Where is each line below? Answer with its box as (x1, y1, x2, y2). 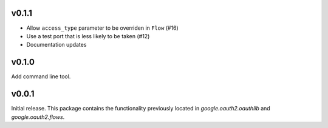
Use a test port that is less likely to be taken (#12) (26, 32, 150, 39)
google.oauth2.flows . (11, 113, 65, 121)
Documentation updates (26, 41, 87, 49)
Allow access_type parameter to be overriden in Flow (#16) (26, 24, 179, 32)
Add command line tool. (11, 73, 71, 80)
